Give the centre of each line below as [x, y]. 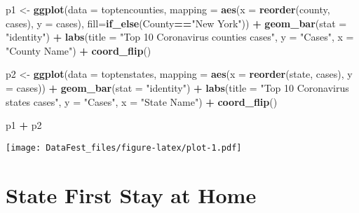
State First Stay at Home [131, 194]
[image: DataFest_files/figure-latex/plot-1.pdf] [124, 147]
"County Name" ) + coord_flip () [79, 50]
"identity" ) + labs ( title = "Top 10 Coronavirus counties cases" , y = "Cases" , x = [180, 37]
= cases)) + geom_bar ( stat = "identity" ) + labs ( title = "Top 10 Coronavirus [177, 87]
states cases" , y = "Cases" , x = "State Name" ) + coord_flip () [142, 101]
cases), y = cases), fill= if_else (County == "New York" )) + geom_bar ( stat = [176, 23]
